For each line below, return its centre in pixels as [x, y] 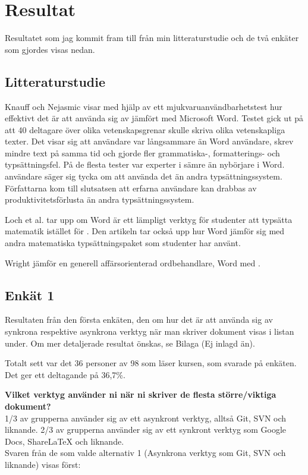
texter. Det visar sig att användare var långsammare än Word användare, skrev [149, 141]
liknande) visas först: [43, 464]
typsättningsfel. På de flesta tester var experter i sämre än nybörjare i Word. [145, 164]
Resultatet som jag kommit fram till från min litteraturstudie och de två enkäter [152, 38]
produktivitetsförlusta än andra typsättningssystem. [100, 199]
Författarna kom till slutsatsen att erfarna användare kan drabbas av [131, 188]
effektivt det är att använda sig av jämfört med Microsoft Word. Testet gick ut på [154, 118]
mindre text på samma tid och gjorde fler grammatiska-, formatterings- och [142, 152]
